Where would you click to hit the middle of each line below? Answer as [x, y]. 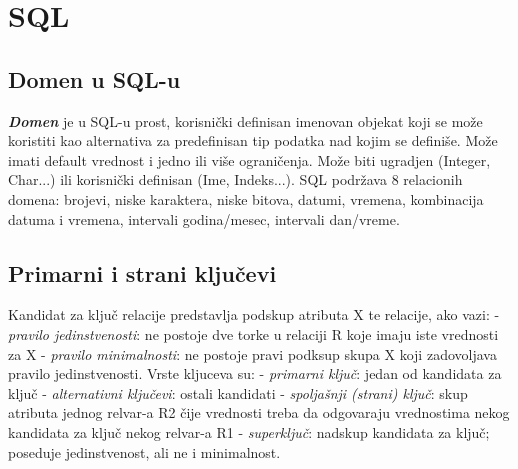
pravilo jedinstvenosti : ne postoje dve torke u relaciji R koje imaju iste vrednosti [253, 333]
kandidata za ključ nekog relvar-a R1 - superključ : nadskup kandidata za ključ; [249, 431]
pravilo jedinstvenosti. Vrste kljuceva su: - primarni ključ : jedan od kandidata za [255, 373]
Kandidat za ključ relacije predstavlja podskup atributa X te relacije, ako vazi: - [254, 314]
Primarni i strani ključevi [142, 272]
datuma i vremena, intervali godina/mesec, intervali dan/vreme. [204, 218]
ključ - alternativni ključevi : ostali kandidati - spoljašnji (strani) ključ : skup [238, 392]
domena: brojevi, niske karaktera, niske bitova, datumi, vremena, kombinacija [246, 198]
